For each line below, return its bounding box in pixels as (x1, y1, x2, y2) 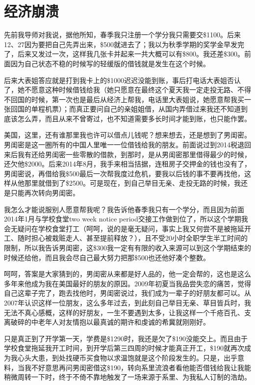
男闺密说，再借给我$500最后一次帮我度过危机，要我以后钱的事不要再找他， (4, 168, 244, 178)
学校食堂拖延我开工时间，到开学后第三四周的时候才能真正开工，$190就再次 (4, 343, 244, 353)
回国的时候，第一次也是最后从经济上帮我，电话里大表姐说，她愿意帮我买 (10, 94, 244, 104)
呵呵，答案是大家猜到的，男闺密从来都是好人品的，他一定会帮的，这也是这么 (4, 269, 251, 279)
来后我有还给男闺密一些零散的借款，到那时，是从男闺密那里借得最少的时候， (4, 149, 251, 159)
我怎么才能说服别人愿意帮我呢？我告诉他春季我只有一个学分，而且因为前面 (4, 204, 244, 214)
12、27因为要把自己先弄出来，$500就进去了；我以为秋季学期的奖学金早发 (4, 39, 237, 49)
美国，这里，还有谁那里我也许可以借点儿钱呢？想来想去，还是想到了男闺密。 (4, 130, 251, 140)
